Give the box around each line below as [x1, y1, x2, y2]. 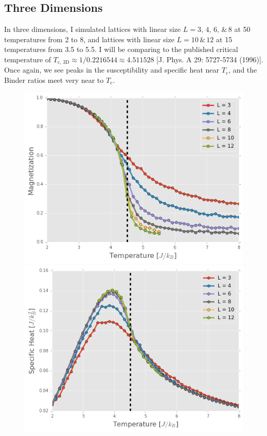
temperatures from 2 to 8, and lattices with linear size [4, 33, 174, 44]
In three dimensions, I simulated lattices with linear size [4, 24, 181, 34]
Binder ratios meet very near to [4, 75, 104, 85]
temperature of [4, 54, 51, 64]
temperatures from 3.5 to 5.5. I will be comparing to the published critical [4, 44, 238, 55]
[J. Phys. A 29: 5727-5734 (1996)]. [156, 54, 263, 64]
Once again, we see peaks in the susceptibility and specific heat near [4, 64, 220, 75]
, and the [228, 64, 257, 75]
